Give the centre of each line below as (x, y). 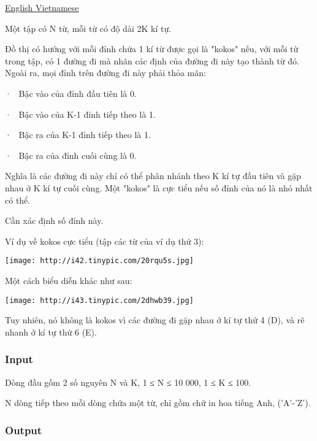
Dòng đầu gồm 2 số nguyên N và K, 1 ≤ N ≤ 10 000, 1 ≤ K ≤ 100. (128, 382)
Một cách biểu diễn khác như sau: (69, 280)
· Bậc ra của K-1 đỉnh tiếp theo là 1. (78, 135)
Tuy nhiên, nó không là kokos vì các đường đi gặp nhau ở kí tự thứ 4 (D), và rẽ (155, 320)
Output (24, 430)
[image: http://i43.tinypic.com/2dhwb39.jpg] (99, 300)
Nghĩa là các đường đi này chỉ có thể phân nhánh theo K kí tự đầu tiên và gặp (153, 176)
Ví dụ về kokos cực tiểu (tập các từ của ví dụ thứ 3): (105, 241)
